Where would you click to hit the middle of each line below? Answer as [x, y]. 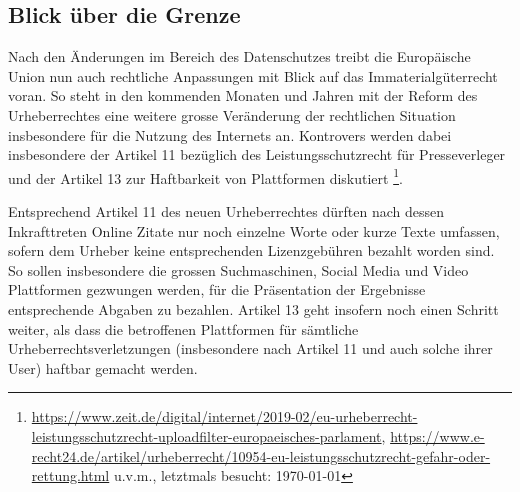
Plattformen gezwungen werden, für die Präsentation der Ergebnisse [217, 289]
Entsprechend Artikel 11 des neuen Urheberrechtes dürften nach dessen [226, 211]
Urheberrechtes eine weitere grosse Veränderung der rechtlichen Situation [232, 114]
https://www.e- [437, 435]
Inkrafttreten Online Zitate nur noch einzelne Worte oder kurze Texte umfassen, [254, 230]
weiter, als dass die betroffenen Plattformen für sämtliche [183, 328]
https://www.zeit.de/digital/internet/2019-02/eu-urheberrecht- [224, 416]
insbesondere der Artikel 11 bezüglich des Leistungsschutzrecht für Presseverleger [257, 154]
